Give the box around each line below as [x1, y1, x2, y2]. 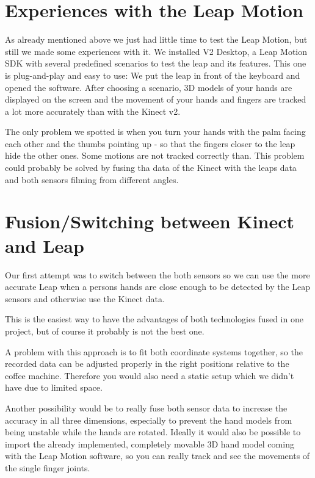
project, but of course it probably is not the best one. [5, 324, 205, 337]
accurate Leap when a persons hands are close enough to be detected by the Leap [5, 280, 311, 293]
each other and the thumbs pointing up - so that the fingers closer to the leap [5, 137, 295, 150]
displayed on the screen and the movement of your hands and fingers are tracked [5, 93, 306, 106]
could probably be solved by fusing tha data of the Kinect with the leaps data [5, 161, 297, 174]
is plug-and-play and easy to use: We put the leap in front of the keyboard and [5, 68, 300, 81]
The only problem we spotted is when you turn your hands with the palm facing [5, 125, 306, 138]
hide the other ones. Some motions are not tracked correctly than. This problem [5, 149, 305, 162]
